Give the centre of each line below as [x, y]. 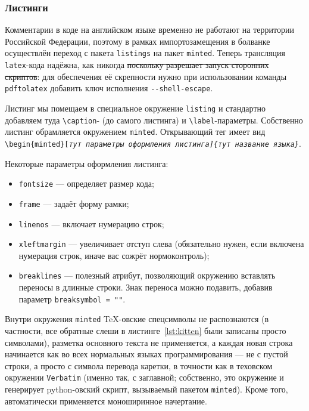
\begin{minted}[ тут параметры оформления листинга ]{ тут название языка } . [153, 143]
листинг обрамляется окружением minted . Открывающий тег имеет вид [135, 132]
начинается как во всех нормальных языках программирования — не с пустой [146, 354]
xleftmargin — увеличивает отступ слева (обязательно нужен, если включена [161, 244]
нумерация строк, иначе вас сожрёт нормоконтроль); [114, 255]
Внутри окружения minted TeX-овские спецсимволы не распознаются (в [137, 319]
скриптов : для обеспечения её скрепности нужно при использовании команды [146, 76]
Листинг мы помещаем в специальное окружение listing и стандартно [135, 108]
